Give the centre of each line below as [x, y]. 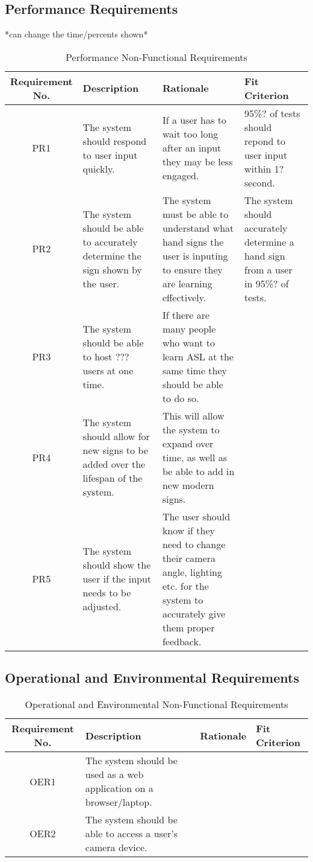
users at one [108, 370]
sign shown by [113, 269]
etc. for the [185, 586]
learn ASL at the [198, 356]
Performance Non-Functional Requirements [156, 57]
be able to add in [198, 471]
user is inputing [195, 255]
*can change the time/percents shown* [76, 34]
